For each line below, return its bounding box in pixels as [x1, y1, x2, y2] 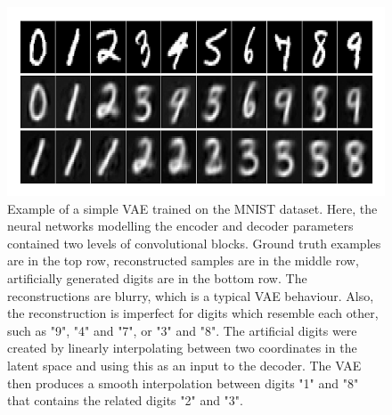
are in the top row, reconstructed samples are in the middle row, [7, 251, 359, 270]
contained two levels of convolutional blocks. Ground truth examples [7, 233, 381, 252]
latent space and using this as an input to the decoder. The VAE [7, 355, 362, 374]
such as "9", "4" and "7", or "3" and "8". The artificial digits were [7, 321, 357, 339]
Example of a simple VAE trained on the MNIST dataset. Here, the [7, 199, 378, 217]
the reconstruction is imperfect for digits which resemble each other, [7, 304, 379, 322]
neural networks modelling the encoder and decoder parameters [7, 216, 354, 235]
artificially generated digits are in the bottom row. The [7, 268, 307, 287]
